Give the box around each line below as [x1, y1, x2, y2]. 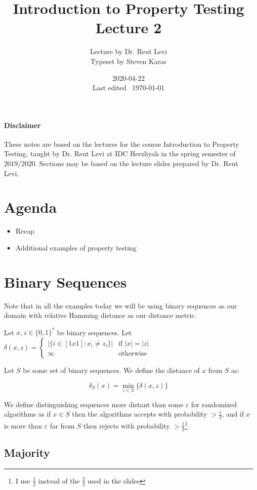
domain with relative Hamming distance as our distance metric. [4, 310, 197, 320]
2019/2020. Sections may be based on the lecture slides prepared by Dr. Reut [4, 158, 238, 169]
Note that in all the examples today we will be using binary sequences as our [4, 300, 237, 310]
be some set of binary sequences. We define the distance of [23, 365, 200, 375]
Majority [4, 445, 50, 460]
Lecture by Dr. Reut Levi [90, 46, 167, 57]
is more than [4, 420, 43, 430]
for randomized [191, 399, 237, 409]
